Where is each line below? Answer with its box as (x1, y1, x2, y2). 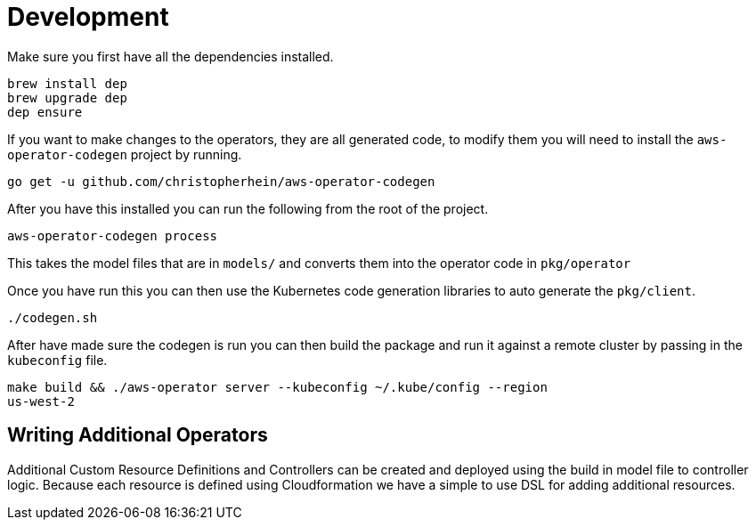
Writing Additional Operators (7, 424, 268, 447)
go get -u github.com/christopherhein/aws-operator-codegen (7, 174, 435, 189)
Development (7, 2, 169, 32)
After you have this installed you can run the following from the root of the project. (7, 200, 489, 216)
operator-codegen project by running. (7, 146, 242, 162)
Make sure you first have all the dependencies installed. (7, 48, 334, 64)
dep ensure (7, 104, 83, 119)
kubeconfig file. (7, 352, 108, 368)
